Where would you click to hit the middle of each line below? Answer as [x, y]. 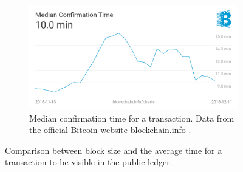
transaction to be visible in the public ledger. [89, 162]
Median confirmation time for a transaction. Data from [132, 118]
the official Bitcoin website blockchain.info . [110, 130]
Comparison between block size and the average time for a [114, 150]
